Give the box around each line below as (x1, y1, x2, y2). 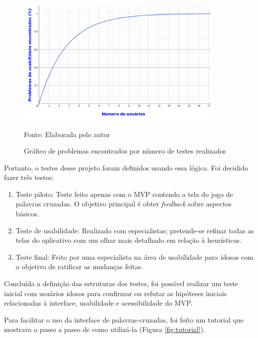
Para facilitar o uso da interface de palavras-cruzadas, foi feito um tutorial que (4, 314, 244, 325)
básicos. (15, 208, 39, 219)
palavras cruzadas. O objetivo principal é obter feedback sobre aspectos (15, 198, 232, 209)
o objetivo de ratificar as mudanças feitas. (15, 261, 143, 272)
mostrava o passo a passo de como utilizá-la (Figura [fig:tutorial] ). (4, 324, 205, 335)
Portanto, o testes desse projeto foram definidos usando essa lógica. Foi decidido (4, 162, 248, 172)
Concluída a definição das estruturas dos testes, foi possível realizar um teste (4, 278, 238, 289)
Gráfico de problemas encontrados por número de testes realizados (24, 146, 226, 156)
